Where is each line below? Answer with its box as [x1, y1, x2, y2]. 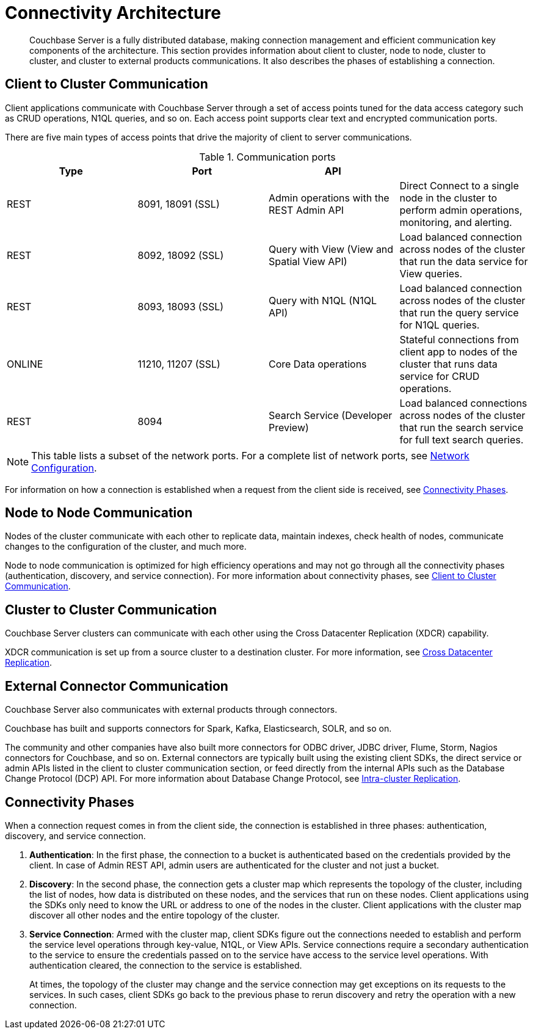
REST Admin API [269, 203, 344, 216]
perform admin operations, [399, 203, 523, 216]
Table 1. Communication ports [199, 150, 336, 163]
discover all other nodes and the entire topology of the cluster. [29, 909, 280, 920]
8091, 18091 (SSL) [137, 197, 220, 210]
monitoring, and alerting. [399, 216, 512, 228]
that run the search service [399, 421, 524, 434]
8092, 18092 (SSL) [137, 249, 224, 261]
